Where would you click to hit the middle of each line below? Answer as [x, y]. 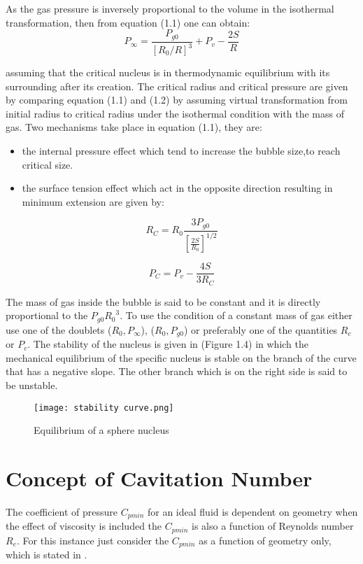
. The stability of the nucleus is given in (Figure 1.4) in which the [168, 344]
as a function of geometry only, [265, 540]
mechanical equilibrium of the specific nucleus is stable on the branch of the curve [181, 357]
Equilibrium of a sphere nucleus [101, 430]
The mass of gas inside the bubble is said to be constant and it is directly [163, 301]
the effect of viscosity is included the [84, 526]
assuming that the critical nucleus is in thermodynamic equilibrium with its [168, 72]
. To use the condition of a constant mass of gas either [236, 315]
